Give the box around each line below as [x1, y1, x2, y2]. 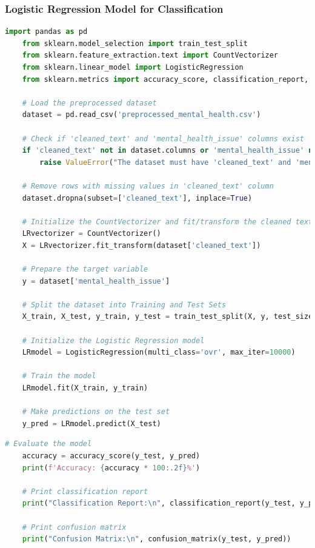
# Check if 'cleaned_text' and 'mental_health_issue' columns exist [22, 134, 304, 143]
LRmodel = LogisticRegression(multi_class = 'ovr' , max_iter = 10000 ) [22, 348, 296, 357]
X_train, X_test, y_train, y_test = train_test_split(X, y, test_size [22, 312, 313, 321]
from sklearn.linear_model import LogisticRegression [22, 63, 244, 72]
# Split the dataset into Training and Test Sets [22, 300, 227, 309]
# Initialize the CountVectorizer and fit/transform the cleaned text [22, 217, 313, 226]
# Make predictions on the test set [22, 407, 170, 416]
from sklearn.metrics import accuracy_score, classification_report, [22, 75, 309, 84]
